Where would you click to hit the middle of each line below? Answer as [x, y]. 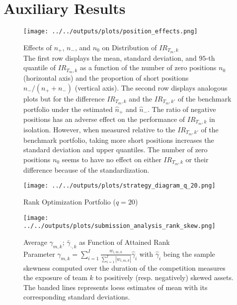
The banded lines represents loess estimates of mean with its [116, 287]
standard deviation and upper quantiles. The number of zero [116, 150]
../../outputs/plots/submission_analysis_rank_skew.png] [119, 226]
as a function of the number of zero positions [148, 67]
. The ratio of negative [182, 109]
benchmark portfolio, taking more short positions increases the [119, 140]
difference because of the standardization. [86, 169]
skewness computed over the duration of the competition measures [124, 267]
